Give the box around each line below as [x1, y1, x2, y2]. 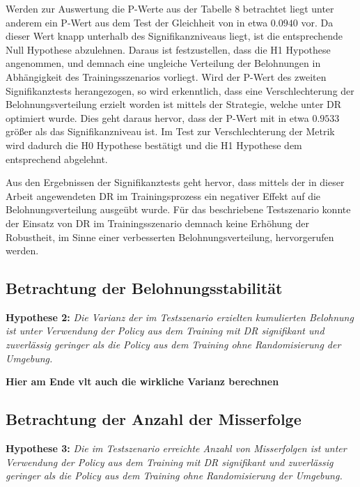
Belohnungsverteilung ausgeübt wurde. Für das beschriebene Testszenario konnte [6, 202, 351, 217]
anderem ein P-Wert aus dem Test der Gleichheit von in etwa [6, 15, 268, 29]
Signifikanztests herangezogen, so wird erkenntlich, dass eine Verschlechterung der [6, 83, 354, 98]
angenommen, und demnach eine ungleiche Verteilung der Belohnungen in [6, 56, 321, 70]
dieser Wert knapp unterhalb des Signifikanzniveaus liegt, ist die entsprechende [6, 29, 343, 43]
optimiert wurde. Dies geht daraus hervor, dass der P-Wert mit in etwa [6, 110, 309, 125]
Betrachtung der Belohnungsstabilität [6, 277, 283, 299]
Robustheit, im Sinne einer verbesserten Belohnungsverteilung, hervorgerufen [6, 229, 334, 244]
